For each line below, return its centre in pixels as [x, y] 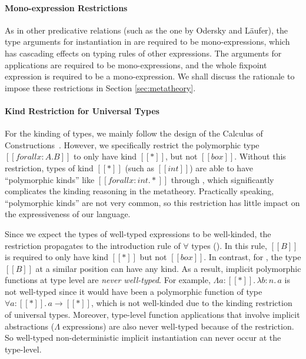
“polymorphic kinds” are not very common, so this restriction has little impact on [152, 202]
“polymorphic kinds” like [50, 179]
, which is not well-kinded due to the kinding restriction [192, 303]
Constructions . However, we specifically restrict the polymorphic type [132, 144]
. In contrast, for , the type [252, 257]
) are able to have [221, 167]
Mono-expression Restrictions [66, 7]
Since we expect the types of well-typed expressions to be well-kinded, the [138, 233]
